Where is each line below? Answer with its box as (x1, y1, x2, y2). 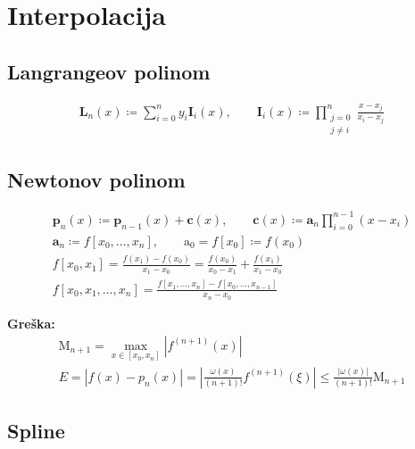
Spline (7, 417, 65, 445)
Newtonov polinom (7, 165, 186, 193)
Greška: (7, 313, 55, 332)
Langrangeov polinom (7, 57, 211, 85)
